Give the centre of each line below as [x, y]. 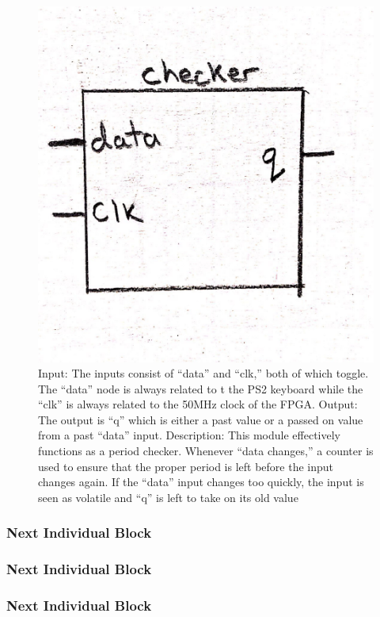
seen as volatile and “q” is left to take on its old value [168, 497]
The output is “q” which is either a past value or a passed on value [201, 419]
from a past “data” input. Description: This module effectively [190, 435]
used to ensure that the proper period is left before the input [186, 466]
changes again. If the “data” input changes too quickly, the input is [201, 482]
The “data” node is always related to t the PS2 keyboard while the [201, 388]
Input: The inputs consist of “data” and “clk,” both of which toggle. [203, 373]
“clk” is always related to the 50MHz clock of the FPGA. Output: [198, 404]
